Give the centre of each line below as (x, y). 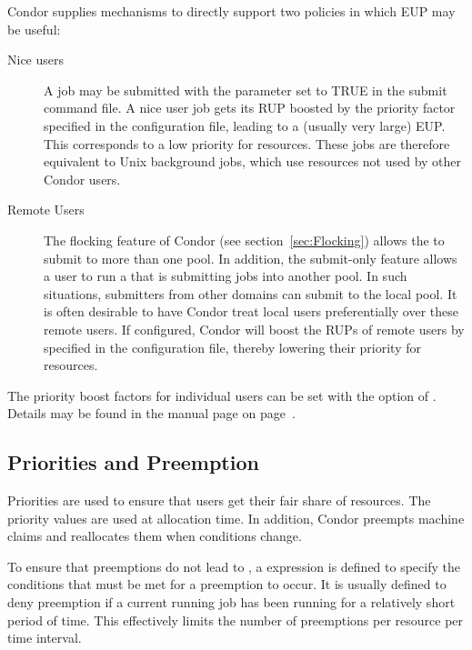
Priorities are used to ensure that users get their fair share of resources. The (219, 500)
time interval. (45, 638)
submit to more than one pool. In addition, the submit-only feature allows (251, 258)
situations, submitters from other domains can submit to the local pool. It (251, 293)
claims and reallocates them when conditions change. (155, 536)
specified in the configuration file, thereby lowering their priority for (232, 347)
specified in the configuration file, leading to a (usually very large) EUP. (245, 125)
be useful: (34, 29)
